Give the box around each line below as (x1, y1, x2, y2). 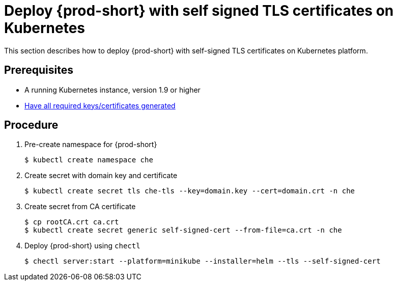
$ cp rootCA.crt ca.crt (24, 218, 119, 226)
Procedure (4, 119, 59, 132)
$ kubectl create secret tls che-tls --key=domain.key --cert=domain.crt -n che (24, 187, 355, 195)
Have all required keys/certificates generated (24, 101, 176, 110)
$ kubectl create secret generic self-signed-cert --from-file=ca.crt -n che (24, 226, 342, 235)
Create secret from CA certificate (24, 202, 136, 211)
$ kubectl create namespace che (24, 156, 153, 164)
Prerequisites (4, 64, 73, 77)
